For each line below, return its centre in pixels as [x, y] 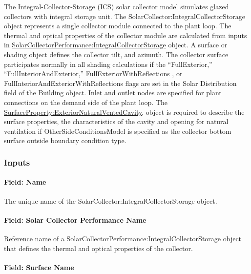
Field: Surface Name [39, 267]
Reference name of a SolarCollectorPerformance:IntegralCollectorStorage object [123, 238]
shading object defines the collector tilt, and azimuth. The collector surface [116, 54]
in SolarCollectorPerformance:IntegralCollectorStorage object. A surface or [116, 45]
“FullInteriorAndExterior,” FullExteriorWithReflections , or [93, 74]
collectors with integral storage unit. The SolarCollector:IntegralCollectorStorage [125, 16]
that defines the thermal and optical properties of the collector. [98, 248]
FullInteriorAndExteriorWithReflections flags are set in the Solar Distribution [120, 83]
